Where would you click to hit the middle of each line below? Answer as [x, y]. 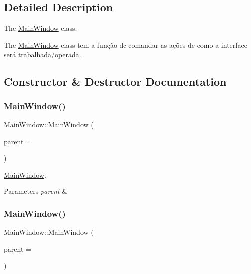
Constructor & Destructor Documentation [115, 81]
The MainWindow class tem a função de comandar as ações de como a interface [125, 45]
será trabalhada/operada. [43, 54]
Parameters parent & [36, 191]
